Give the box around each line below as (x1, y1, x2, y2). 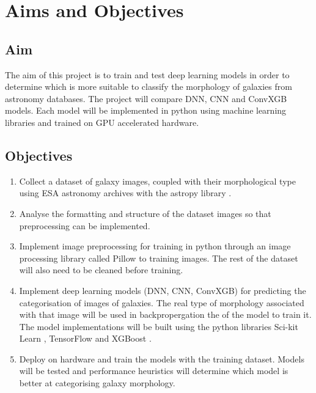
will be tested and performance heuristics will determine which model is (19, 364, 288, 377)
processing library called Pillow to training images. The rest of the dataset (19, 251, 298, 264)
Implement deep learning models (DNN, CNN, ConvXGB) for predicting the (19, 284, 306, 296)
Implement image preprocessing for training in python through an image (19, 240, 291, 252)
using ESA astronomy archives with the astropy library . (19, 186, 232, 199)
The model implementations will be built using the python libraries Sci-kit (19, 320, 298, 332)
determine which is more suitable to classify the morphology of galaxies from (5, 80, 292, 93)
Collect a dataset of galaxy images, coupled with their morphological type (19, 174, 296, 187)
